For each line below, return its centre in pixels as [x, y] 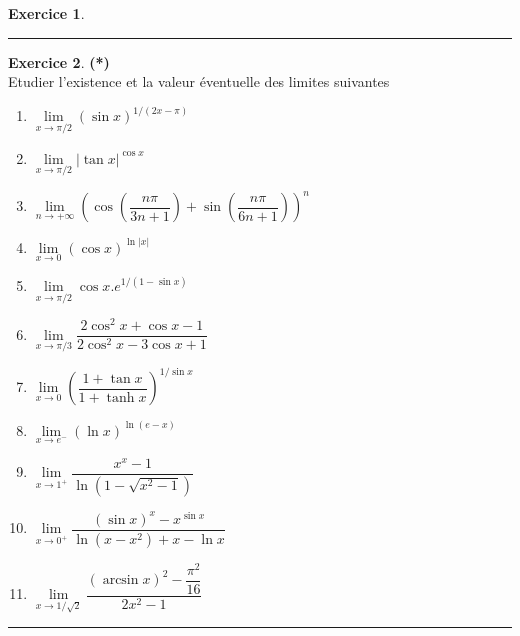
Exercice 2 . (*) [59, 61]
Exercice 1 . [46, 13]
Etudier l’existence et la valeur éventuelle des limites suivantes [199, 81]
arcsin [120, 580]
